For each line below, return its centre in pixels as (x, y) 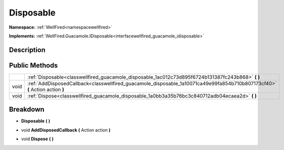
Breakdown (27, 109)
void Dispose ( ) (37, 139)
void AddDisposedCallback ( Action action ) (66, 130)
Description (27, 50)
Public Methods (33, 65)
